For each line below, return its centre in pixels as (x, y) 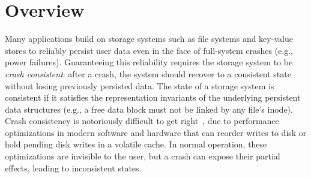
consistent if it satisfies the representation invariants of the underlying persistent (153, 97)
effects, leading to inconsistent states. (73, 168)
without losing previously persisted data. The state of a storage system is (140, 85)
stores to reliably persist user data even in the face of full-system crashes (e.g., (149, 50)
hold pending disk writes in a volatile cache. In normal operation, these (136, 144)
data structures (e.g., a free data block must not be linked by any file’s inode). (149, 109)
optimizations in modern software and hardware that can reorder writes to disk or (156, 132)
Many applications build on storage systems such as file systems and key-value (149, 39)
